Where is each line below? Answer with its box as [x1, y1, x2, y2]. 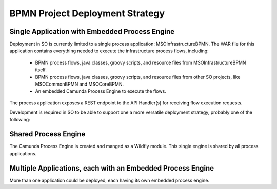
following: [9, 116, 30, 122]
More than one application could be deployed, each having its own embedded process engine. [9, 177, 210, 183]
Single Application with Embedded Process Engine [9, 27, 175, 36]
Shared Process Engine [9, 130, 86, 138]
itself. [35, 67, 47, 73]
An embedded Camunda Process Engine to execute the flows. [35, 88, 166, 94]
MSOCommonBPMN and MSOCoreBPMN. [35, 81, 124, 87]
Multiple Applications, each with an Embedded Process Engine [9, 164, 214, 173]
